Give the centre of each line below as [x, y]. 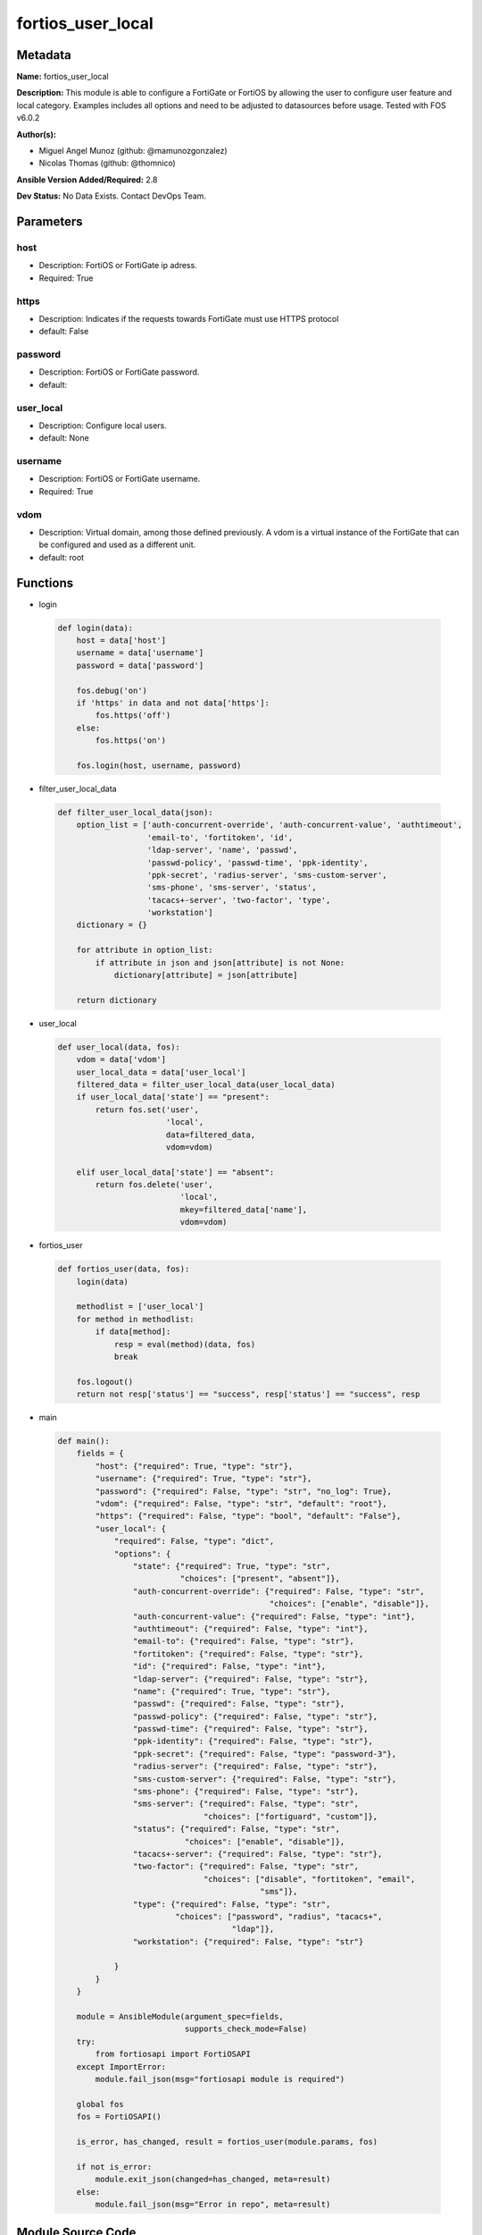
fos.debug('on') [112, 690]
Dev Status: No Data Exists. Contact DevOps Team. [112, 196]
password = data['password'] [140, 665]
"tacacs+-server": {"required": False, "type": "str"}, [258, 1854]
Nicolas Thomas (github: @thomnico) [107, 163]
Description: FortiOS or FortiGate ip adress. [118, 266]
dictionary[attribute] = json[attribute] [206, 975]
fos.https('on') [131, 741]
